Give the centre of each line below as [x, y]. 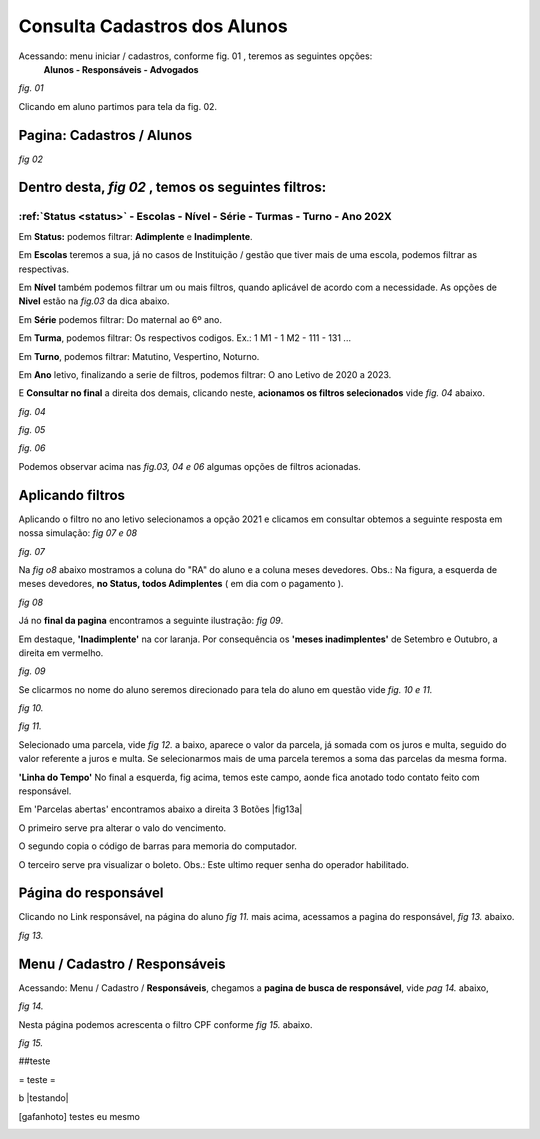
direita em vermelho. [61, 652]
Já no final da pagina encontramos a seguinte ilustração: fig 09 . [151, 621]
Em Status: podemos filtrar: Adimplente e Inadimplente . [136, 236]
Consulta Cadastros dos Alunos [153, 26]
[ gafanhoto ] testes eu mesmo [79, 1116]
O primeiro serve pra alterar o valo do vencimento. [122, 827]
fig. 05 [32, 430]
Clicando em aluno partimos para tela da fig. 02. [118, 106]
